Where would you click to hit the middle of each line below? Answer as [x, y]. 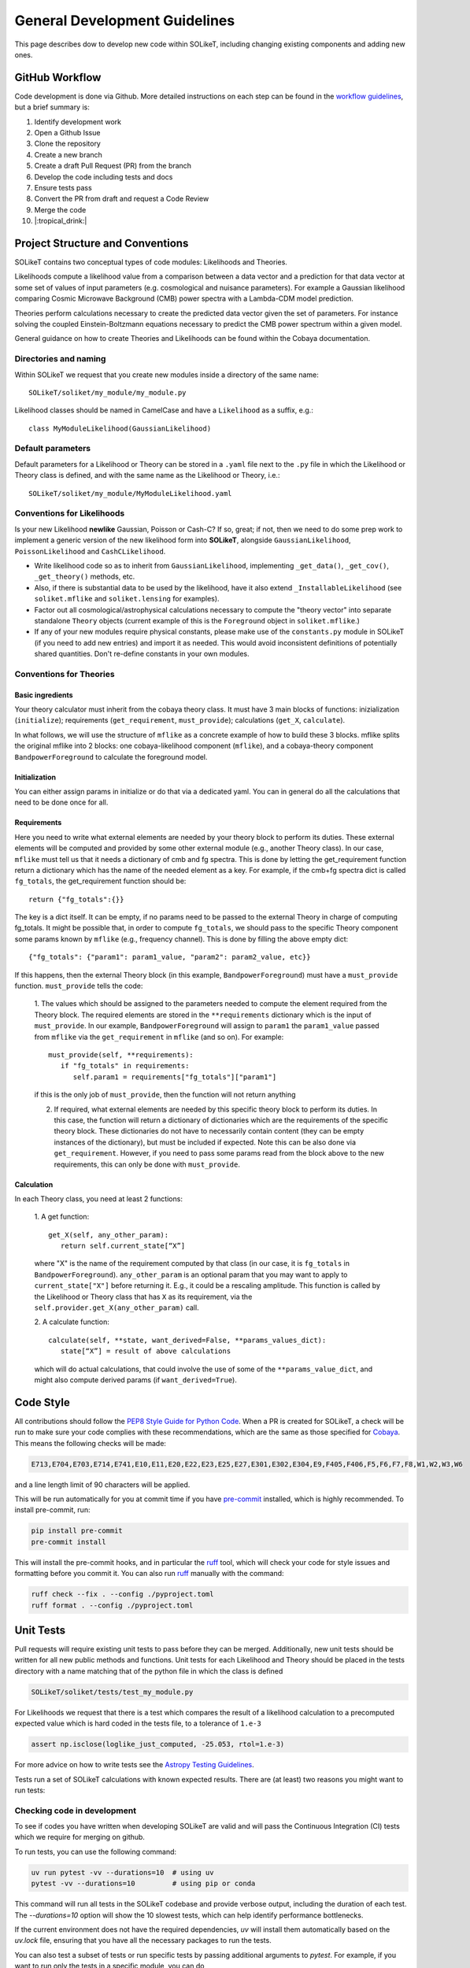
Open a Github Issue [67, 133]
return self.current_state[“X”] [123, 1246]
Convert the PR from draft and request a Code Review [122, 199]
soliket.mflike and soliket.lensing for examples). [127, 599]
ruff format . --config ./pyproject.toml [112, 1605]
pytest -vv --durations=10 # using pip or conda [143, 1884]
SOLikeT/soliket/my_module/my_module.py [107, 392]
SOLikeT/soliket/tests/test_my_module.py [112, 1692]
